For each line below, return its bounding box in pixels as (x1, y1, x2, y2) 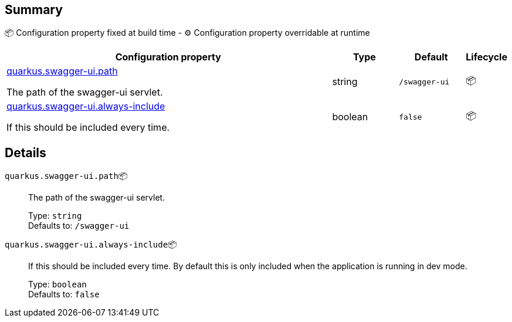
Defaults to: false (28, 289, 100, 300)
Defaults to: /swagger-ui (28, 221, 130, 231)
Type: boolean (28, 279, 87, 290)
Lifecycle (466, 51, 507, 63)
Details (5, 145, 46, 160)
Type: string (28, 211, 82, 221)
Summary (5, 2, 63, 17)
